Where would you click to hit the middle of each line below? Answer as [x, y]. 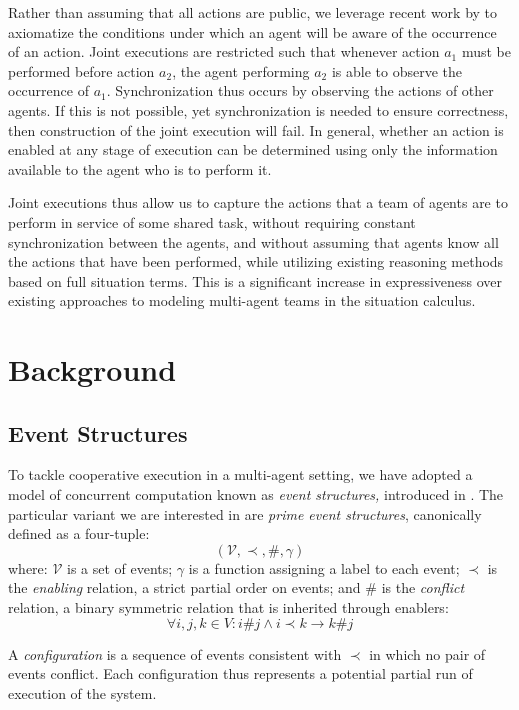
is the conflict [423, 587]
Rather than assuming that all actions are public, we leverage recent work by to [253, 12]
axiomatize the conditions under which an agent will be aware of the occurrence [252, 31]
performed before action [81, 70]
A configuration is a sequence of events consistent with [175, 653]
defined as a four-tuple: [79, 533]
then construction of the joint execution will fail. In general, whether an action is [256, 129]
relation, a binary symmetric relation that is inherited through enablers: [228, 607]
